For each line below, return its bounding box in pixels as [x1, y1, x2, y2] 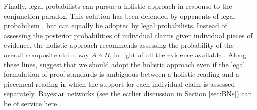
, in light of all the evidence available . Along [109, 49, 246, 59]
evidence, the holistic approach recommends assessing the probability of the [4, 40, 234, 50]
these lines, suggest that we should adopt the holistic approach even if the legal [4, 59, 245, 69]
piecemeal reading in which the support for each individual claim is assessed [4, 78, 235, 89]
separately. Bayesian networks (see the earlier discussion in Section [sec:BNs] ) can [4, 88, 252, 99]
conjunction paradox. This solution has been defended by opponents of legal [4, 10, 235, 21]
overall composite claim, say [4, 49, 89, 59]
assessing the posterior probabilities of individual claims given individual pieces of [4, 30, 253, 40]
